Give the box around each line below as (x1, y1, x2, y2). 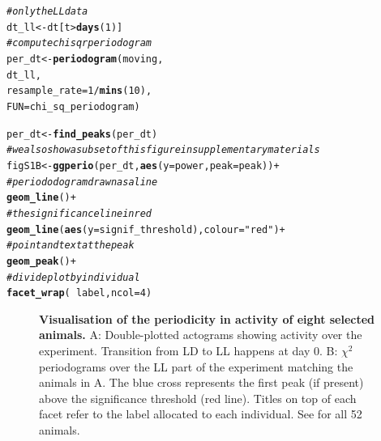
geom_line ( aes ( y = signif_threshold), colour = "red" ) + (6, 223, 285, 235)
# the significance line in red (6, 207, 152, 219)
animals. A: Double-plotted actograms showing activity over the (39, 326, 362, 343)
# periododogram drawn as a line (6, 176, 158, 188)
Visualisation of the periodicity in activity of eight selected (39, 310, 375, 327)
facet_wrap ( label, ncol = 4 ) (6, 287, 152, 299)
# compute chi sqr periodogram (6, 37, 152, 49)
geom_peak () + (6, 255, 76, 267)
